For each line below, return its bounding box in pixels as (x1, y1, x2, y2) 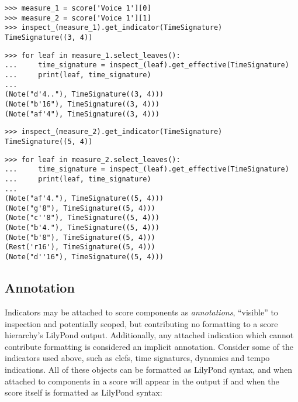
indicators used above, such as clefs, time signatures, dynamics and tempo (5, 352, 270, 364)
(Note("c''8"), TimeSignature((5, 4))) (5, 214, 160, 222)
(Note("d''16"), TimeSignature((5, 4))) (5, 253, 164, 262)
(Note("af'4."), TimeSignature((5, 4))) (5, 194, 164, 203)
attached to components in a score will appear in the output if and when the (5, 374, 279, 387)
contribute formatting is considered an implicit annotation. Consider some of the (5, 340, 293, 352)
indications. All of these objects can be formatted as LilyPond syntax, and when (5, 363, 292, 375)
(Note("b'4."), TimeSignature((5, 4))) (5, 224, 160, 232)
